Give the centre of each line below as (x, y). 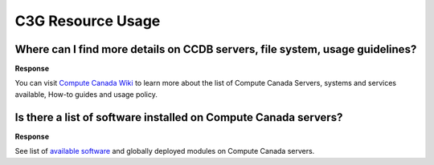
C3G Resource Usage (88, 21)
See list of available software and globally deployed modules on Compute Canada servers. (165, 151)
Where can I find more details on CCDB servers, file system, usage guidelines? (216, 49)
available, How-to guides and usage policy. (86, 94)
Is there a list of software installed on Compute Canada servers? (179, 117)
